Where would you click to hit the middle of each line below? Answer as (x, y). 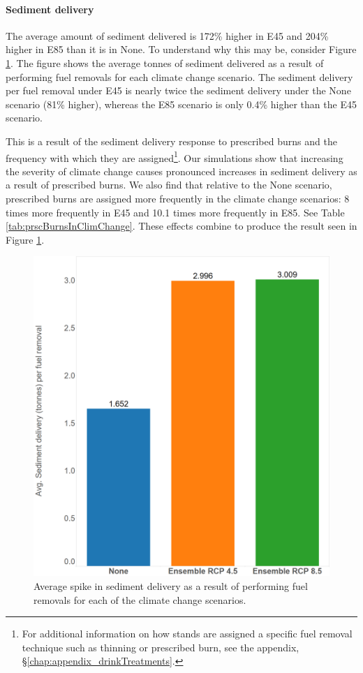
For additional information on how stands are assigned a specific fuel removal (187, 634)
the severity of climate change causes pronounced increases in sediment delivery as (181, 171)
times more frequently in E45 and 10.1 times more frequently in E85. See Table (175, 212)
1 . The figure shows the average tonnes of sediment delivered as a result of (165, 62)
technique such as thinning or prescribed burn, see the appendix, (161, 647)
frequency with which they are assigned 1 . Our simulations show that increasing (175, 156)
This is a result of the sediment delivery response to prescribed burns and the (171, 141)
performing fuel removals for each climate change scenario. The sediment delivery (179, 76)
